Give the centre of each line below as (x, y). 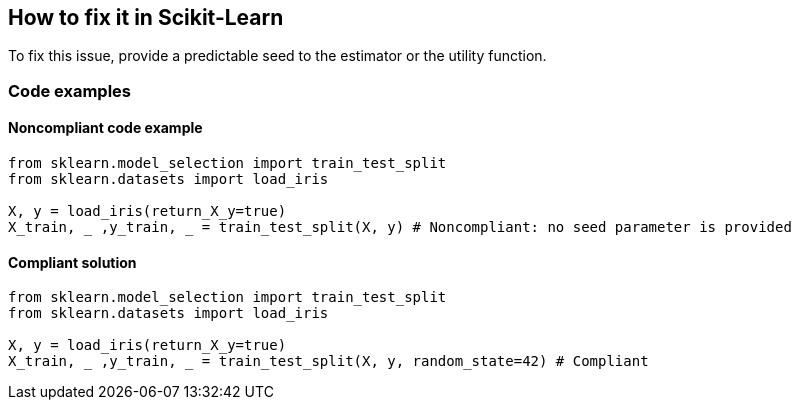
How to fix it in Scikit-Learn (146, 17)
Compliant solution (72, 262)
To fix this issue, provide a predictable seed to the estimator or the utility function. (277, 56)
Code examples (70, 90)
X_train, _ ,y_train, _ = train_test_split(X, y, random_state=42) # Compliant (328, 361)
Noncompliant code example (105, 128)
